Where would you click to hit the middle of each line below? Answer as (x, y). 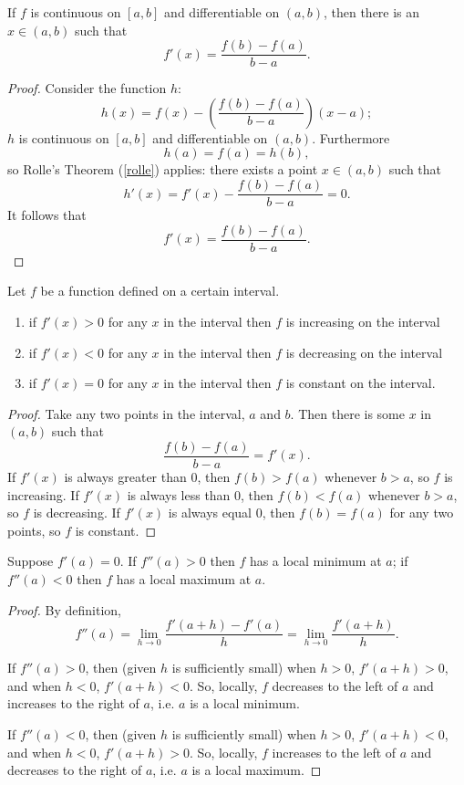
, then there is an (371, 12)
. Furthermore (351, 137)
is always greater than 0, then (147, 476)
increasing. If (43, 494)
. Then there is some (347, 413)
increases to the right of (73, 703)
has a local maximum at (184, 578)
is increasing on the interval (363, 321)
